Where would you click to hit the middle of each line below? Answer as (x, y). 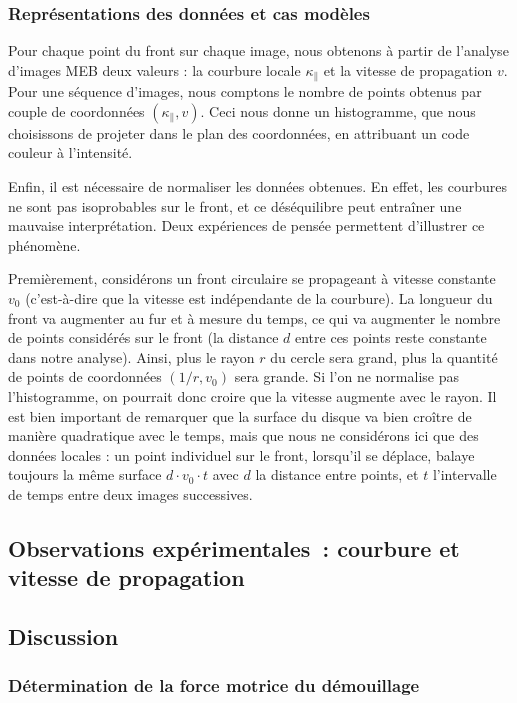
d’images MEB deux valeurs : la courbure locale (154, 69)
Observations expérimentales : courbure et (234, 547)
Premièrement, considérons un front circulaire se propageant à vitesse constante (252, 278)
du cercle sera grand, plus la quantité (384, 356)
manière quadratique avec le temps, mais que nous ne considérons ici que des (243, 435)
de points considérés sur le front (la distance (143, 337)
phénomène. (44, 244)
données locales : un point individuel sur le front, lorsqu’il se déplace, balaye (241, 454)
